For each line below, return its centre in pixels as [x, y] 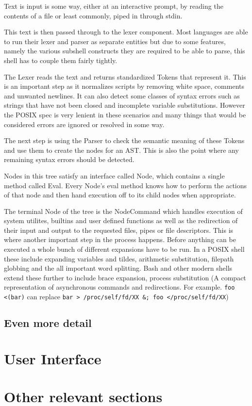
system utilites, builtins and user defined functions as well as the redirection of [121, 220]
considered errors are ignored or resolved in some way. [84, 124]
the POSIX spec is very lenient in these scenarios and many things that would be [125, 114]
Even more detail [48, 323]
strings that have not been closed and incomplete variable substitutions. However [125, 105]
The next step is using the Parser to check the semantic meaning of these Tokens [124, 140]
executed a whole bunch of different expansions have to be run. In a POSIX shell [124, 249]
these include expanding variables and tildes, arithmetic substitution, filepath [119, 258]
